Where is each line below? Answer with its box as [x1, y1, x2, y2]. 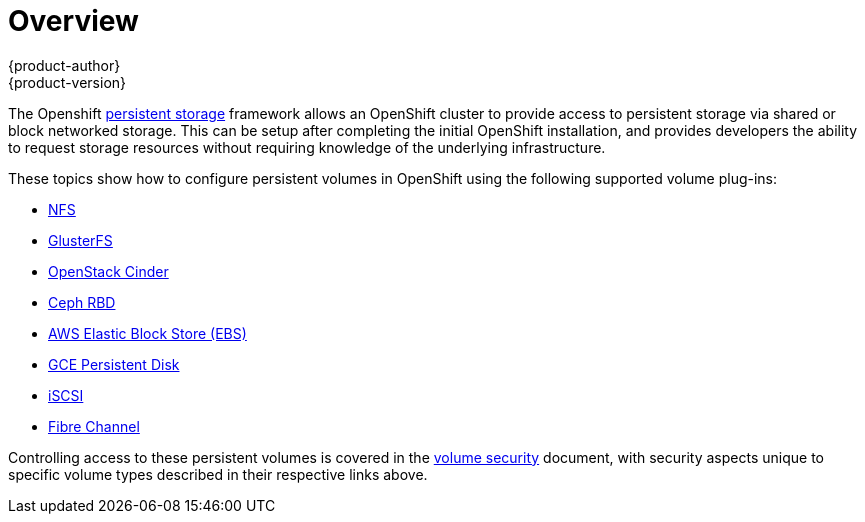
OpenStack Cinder [48, 262, 169, 280]
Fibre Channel [48, 417, 140, 435]
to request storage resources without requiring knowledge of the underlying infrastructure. [8, 138, 606, 156]
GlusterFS [48, 231, 113, 249]
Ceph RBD [48, 293, 116, 311]
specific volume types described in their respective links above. [8, 465, 428, 483]
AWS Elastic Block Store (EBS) [48, 324, 247, 342]
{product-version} [8, 73, 127, 91]
